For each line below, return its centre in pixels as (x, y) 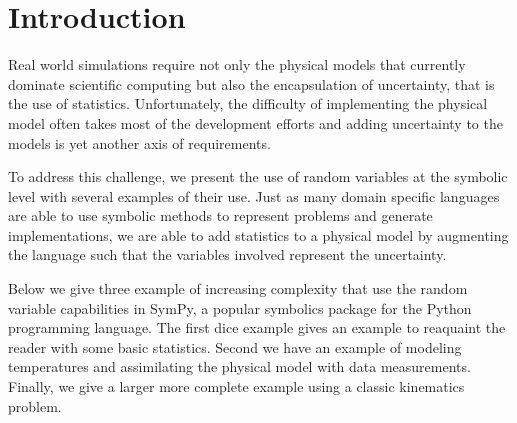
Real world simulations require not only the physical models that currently (237, 64)
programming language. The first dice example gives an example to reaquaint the (257, 327)
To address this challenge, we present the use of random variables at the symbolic (258, 176)
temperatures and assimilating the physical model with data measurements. (239, 366)
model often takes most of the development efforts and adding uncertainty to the (255, 122)
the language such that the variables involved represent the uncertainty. (227, 254)
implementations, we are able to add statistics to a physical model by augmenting (258, 234)
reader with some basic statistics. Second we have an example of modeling (235, 346)
